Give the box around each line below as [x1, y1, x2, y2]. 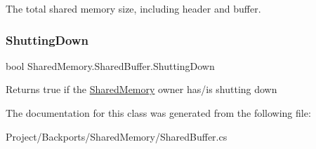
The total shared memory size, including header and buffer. [6, 1, 261, 15]
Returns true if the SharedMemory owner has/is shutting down [6, 82, 277, 97]
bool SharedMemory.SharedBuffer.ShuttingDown [6, 58, 215, 73]
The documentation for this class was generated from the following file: [6, 106, 311, 120]
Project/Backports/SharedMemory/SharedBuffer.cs [6, 129, 228, 143]
